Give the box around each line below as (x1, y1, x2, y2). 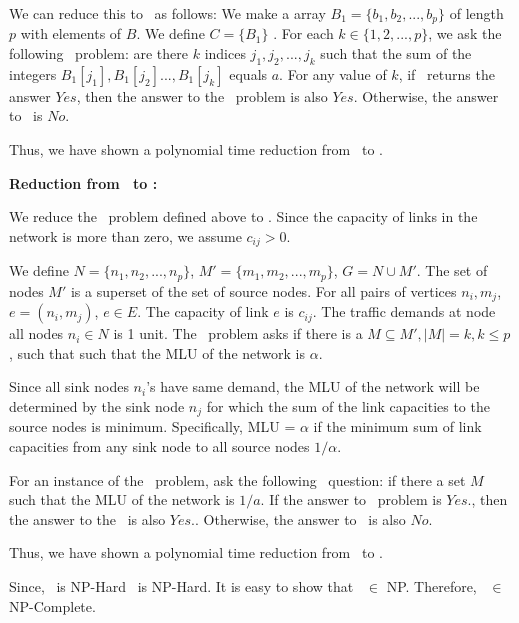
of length (449, 3, 504, 23)
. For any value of (279, 63, 387, 84)
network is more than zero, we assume (9, 225, 242, 246)
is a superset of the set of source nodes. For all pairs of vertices (70, 280, 457, 301)
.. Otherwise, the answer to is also (191, 508, 406, 529)
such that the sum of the (320, 43, 472, 64)
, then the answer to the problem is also (76, 85, 328, 106)
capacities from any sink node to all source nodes (9, 436, 310, 456)
